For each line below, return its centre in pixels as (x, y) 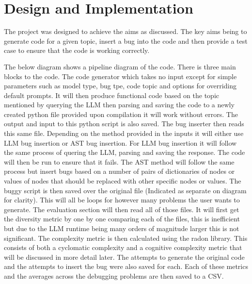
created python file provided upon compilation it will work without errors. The (121, 114)
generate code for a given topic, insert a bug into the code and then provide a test (126, 41)
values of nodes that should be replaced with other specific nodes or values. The (123, 181)
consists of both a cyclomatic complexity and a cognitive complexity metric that (123, 247)
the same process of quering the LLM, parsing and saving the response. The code (125, 152)
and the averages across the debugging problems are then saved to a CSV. (114, 276)
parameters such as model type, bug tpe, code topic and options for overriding (120, 86)
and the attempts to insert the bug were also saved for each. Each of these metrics (126, 266)
